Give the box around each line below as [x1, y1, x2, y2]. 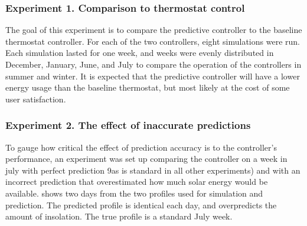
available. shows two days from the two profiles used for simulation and [5, 187, 263, 199]
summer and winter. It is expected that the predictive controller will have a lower [5, 69, 300, 82]
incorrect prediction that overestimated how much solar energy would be [5, 175, 268, 188]
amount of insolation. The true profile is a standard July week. [5, 210, 233, 222]
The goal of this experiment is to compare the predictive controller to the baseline [5, 24, 302, 36]
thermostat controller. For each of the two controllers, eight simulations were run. [5, 35, 300, 47]
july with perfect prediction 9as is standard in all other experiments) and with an [5, 164, 301, 176]
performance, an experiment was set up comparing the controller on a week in [5, 152, 288, 165]
